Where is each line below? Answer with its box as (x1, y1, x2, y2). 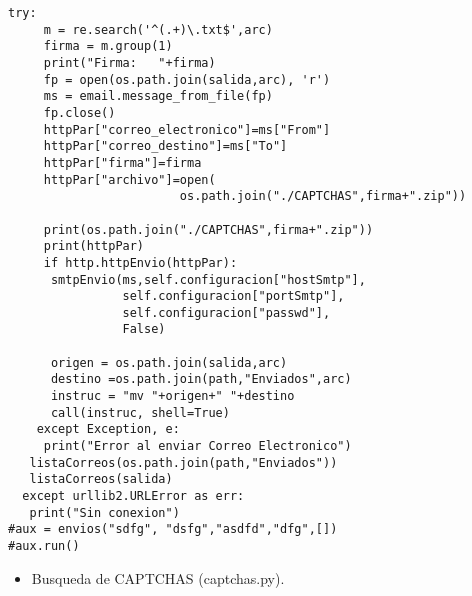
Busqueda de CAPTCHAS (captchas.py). (31, 567, 285, 588)
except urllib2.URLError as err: (22, 489, 245, 504)
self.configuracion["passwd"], (122, 305, 331, 320)
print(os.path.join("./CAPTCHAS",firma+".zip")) (43, 222, 374, 237)
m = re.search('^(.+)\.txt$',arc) (43, 22, 273, 37)
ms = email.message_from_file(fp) (43, 89, 273, 104)
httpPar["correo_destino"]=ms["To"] (43, 139, 288, 154)
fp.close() (43, 105, 116, 120)
